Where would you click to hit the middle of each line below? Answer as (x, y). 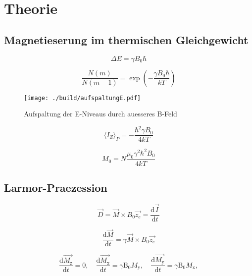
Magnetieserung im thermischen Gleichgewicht (126, 39)
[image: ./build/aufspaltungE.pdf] (82, 98)
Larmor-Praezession (56, 188)
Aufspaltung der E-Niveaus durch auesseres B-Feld (101, 114)
